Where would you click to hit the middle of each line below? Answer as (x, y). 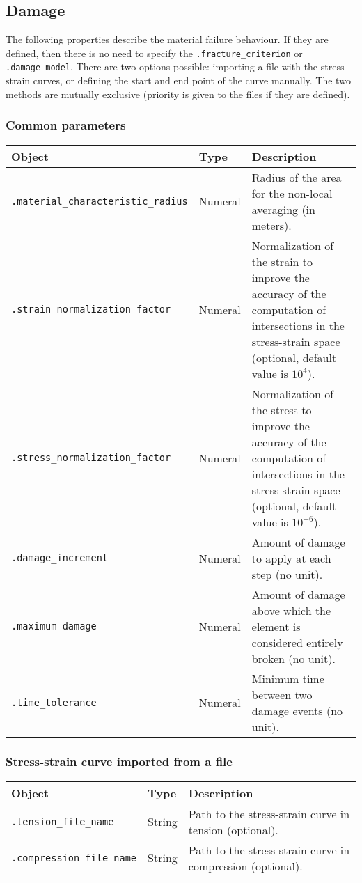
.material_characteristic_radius (100, 201)
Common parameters (66, 125)
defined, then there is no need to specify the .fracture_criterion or (154, 53)
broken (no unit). (293, 658)
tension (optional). (233, 829)
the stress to (282, 409)
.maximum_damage (54, 626)
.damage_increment (60, 558)
